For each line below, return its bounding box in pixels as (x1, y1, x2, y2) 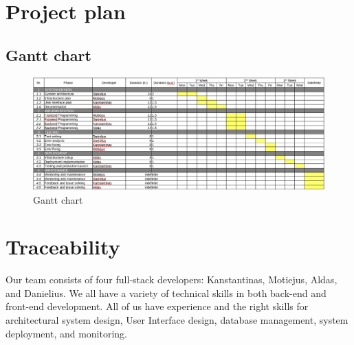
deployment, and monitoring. (5, 326, 128, 340)
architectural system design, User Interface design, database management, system (5, 313, 349, 327)
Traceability (5, 233, 120, 261)
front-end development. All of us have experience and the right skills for (5, 299, 309, 313)
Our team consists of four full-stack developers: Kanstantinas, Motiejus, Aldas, (5, 272, 338, 287)
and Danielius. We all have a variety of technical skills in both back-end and (5, 285, 327, 300)
